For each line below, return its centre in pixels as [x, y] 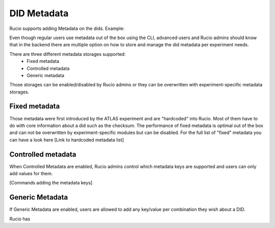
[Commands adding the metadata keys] [51, 183]
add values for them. [31, 174]
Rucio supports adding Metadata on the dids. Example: [67, 28]
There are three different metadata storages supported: [67, 54]
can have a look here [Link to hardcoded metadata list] [67, 140]
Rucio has [20, 219]
